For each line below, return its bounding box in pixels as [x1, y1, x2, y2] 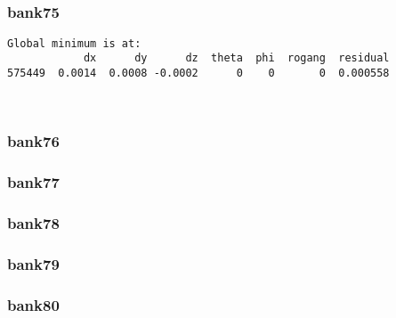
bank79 [7, 252, 60, 274]
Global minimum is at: [7, 37, 141, 50]
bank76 [7, 130, 60, 152]
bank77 [7, 171, 60, 193]
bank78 [7, 211, 60, 233]
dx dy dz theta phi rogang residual [83, 52, 390, 65]
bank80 [7, 293, 60, 315]
